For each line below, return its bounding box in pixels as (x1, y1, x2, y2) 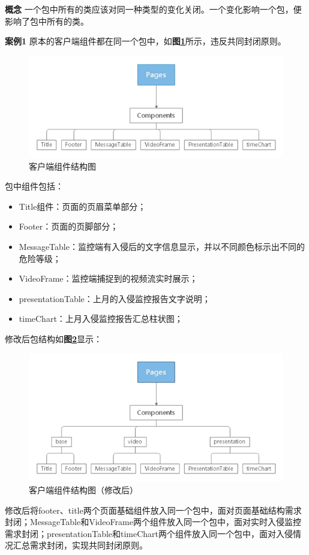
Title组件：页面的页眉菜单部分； (19, 200, 146, 212)
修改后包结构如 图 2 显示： (5, 332, 103, 345)
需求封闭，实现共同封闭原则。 (29, 539, 148, 551)
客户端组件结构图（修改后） (29, 484, 138, 496)
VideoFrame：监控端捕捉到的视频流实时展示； (19, 272, 198, 285)
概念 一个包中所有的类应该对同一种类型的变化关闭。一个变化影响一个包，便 (5, 3, 302, 15)
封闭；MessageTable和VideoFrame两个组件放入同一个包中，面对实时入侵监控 (5, 515, 301, 528)
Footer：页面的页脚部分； (19, 220, 119, 233)
